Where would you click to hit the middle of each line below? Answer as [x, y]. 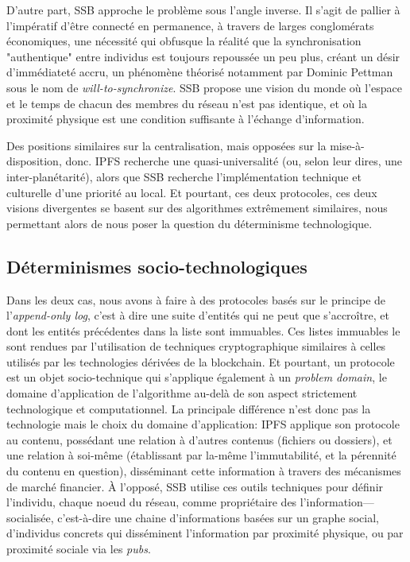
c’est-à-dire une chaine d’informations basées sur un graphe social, [218, 517]
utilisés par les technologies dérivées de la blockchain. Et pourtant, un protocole [201, 361]
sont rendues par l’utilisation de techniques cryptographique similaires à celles [196, 346]
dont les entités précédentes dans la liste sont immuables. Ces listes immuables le [203, 330]
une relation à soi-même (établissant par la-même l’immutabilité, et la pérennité [201, 455]
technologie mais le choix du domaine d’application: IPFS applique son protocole [203, 424]
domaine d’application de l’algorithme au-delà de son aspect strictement [182, 393]
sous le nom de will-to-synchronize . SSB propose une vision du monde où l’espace [205, 87]
